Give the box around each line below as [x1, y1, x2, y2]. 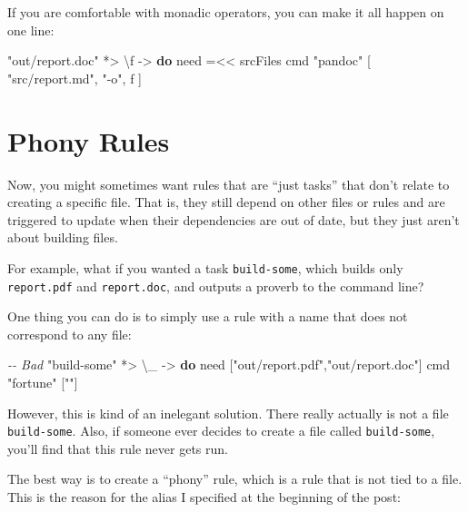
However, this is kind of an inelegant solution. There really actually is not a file [7, 403, 449, 422]
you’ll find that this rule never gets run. [7, 438, 228, 458]
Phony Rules [7, 122, 170, 159]
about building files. [7, 228, 118, 247]
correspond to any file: [7, 324, 132, 343]
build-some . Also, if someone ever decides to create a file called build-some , [7, 421, 435, 440]
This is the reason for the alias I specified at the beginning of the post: [7, 487, 401, 506]
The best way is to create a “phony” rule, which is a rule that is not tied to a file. [7, 469, 463, 488]
